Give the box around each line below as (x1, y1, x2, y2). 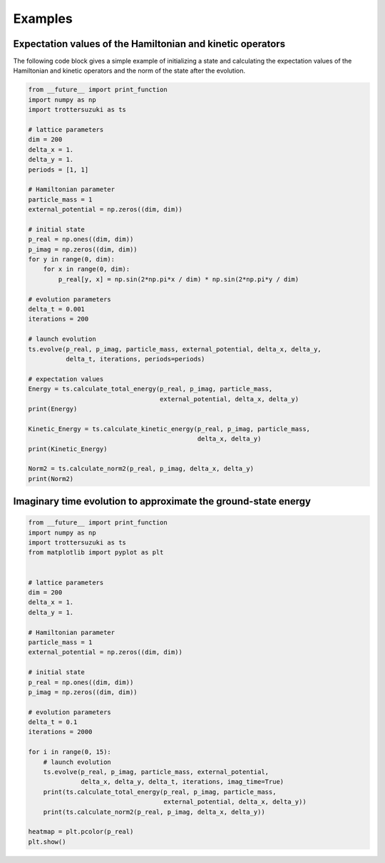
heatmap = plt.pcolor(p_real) (28, 827, 134, 836)
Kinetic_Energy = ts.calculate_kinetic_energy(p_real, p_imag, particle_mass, (28, 425, 310, 433)
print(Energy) (28, 405, 78, 413)
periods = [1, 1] (28, 165, 89, 174)
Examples (13, 11, 73, 26)
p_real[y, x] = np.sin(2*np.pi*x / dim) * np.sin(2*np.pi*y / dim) (58, 275, 299, 283)
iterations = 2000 (28, 728, 93, 736)
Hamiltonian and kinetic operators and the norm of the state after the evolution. (13, 66, 246, 75)
